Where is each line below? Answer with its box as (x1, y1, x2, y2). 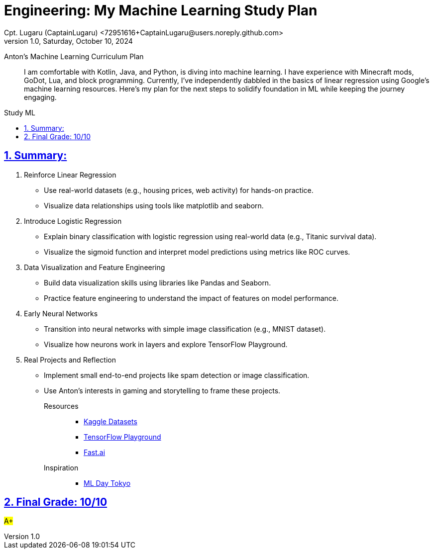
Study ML (4, 108, 35, 117)
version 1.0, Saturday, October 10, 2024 (4, 36, 133, 45)
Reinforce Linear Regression (24, 170, 116, 179)
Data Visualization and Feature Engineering (24, 263, 165, 272)
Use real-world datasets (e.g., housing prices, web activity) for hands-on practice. (44, 185, 314, 194)
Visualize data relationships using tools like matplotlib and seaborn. (44, 201, 264, 210)
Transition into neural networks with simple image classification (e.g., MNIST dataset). (44, 324, 326, 333)
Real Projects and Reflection (24, 355, 116, 364)
